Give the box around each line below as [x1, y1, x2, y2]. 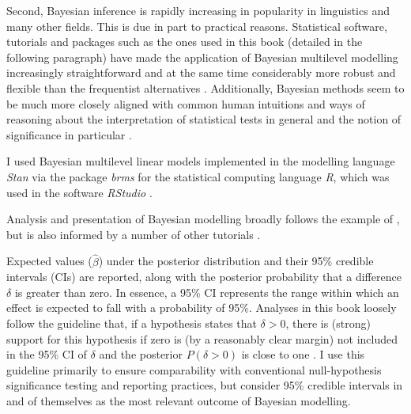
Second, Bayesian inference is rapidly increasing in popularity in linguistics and [6, 2, 390, 18]
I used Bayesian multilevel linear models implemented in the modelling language [6, 153, 395, 169]
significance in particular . [6, 126, 132, 142]
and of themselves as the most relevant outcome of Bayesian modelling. [6, 392, 351, 408]
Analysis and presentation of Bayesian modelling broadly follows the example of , [6, 211, 400, 227]
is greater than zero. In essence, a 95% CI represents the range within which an [14, 283, 399, 300]
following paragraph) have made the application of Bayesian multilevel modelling [6, 48, 398, 65]
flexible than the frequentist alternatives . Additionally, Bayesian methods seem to [6, 79, 405, 96]
